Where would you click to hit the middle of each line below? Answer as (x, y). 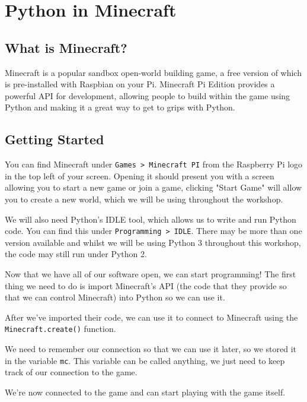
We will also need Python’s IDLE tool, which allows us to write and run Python (151, 219)
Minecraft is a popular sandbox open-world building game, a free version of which (153, 72)
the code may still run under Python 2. (76, 254)
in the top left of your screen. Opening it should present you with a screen (140, 175)
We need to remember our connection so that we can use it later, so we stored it (151, 349)
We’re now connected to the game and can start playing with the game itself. (145, 392)
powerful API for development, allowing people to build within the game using (148, 95)
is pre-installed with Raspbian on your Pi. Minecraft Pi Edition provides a (140, 84)
